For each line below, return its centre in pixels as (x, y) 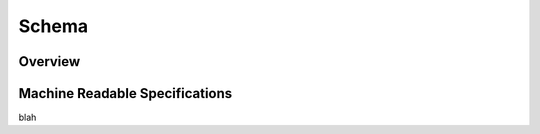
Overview (49, 61)
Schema (53, 26)
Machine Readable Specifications (125, 93)
